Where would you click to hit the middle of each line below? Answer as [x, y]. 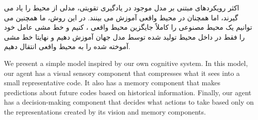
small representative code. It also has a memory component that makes [112, 83]
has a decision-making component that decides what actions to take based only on [129, 102]
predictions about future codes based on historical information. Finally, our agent [128, 92]
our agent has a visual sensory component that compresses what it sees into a [122, 73]
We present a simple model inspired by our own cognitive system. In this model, [126, 63]
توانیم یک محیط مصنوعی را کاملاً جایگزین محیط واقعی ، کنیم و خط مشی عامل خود [128, 27]
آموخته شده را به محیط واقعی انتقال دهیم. [67, 46]
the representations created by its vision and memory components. [105, 111]
